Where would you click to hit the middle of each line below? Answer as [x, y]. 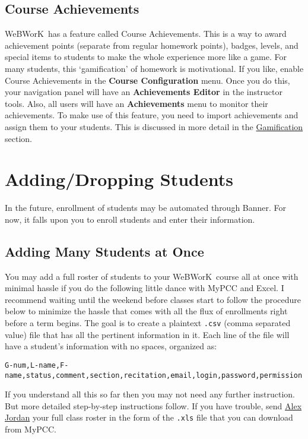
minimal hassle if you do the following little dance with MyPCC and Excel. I [145, 288]
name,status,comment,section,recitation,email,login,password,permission [154, 375]
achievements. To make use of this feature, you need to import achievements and [152, 115]
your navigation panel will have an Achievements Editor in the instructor [144, 92]
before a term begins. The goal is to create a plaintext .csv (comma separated [148, 323]
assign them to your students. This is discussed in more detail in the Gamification [154, 126]
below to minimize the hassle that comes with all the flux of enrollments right [146, 311]
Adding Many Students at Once [104, 251]
